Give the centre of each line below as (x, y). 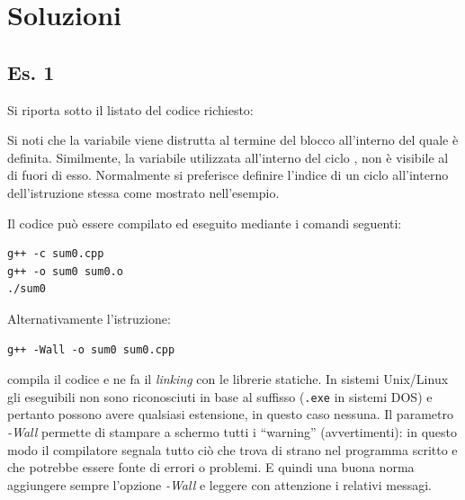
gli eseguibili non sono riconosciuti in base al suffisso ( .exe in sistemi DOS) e (220, 396)
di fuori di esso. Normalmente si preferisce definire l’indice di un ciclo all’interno (228, 175)
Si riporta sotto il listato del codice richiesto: (130, 109)
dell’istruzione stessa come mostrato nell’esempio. (143, 192)
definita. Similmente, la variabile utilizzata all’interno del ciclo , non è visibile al (228, 157)
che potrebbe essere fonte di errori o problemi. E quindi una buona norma (211, 467)
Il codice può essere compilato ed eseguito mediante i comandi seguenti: (205, 223)
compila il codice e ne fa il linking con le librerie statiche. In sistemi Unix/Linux (228, 379)
